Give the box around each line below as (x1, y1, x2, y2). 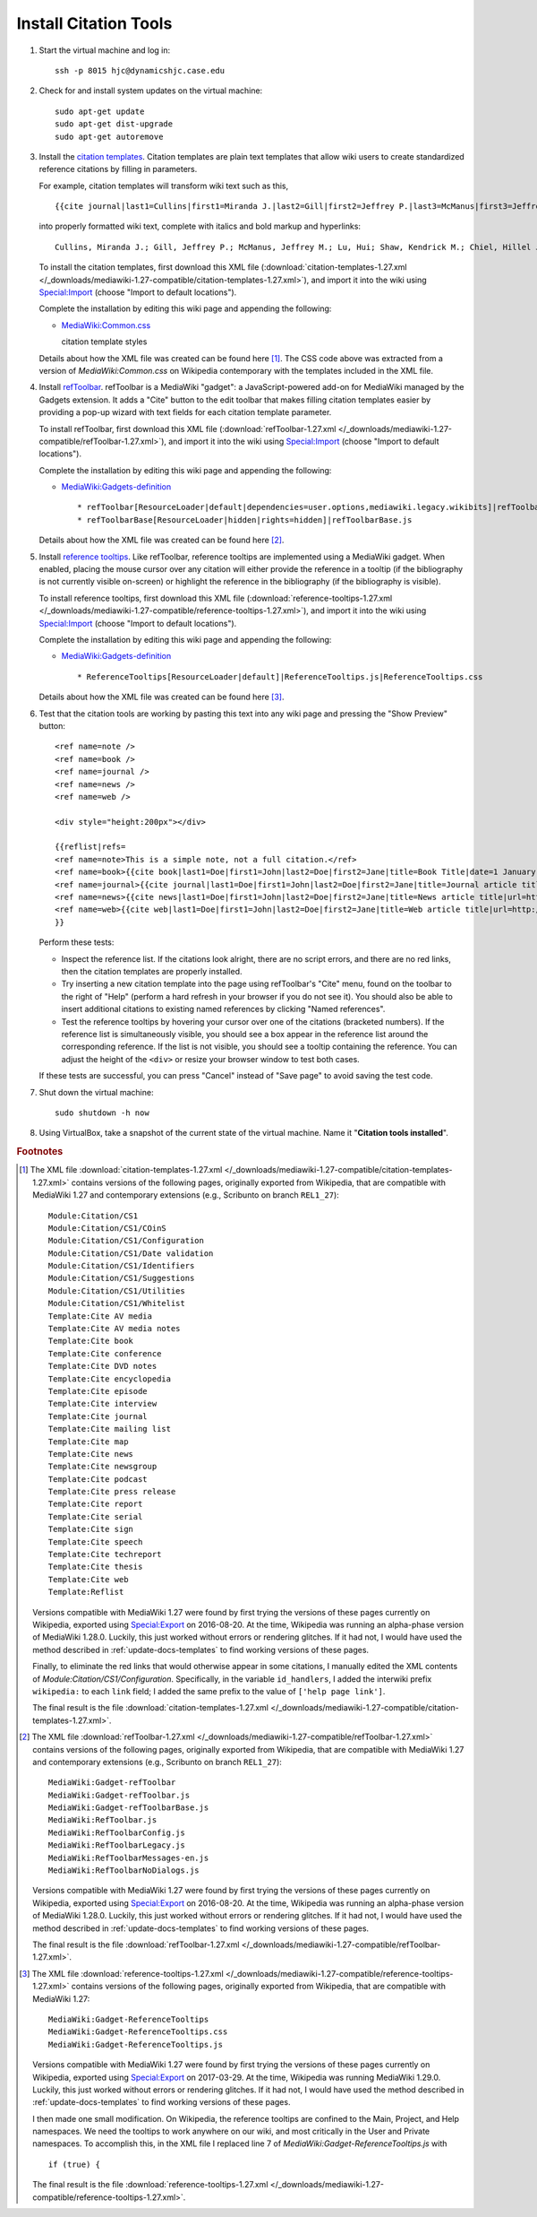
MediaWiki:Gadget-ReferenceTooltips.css (47, 2027, 228, 2037)
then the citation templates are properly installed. (61, 966, 243, 976)
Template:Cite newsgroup (47, 1461, 158, 1472)
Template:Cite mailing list (47, 1424, 172, 1434)
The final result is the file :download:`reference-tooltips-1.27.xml (32, 2179, 268, 2190)
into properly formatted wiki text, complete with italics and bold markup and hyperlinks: (38, 221, 362, 232)
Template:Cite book (47, 1336, 134, 1347)
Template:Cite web (47, 1574, 129, 1584)
